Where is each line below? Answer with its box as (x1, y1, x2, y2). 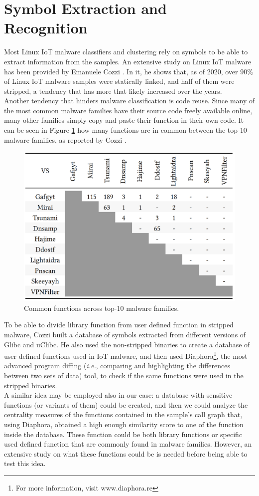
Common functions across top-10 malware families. (24, 302, 179, 313)
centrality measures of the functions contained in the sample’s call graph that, (4, 409, 243, 420)
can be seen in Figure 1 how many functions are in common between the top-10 (4, 125, 247, 135)
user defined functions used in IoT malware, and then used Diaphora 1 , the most (4, 349, 248, 361)
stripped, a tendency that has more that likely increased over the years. (4, 85, 222, 96)
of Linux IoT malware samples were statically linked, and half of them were (4, 76, 235, 86)
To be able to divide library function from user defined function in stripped (4, 319, 234, 330)
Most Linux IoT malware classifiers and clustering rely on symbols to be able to (4, 46, 248, 57)
